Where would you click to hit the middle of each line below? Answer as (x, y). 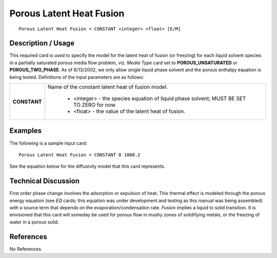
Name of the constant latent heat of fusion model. (108, 87)
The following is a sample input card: (48, 143)
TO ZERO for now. (95, 105)
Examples (26, 131)
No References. (26, 249)
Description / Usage (42, 43)
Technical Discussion (44, 181)
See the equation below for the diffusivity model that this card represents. (87, 166)
